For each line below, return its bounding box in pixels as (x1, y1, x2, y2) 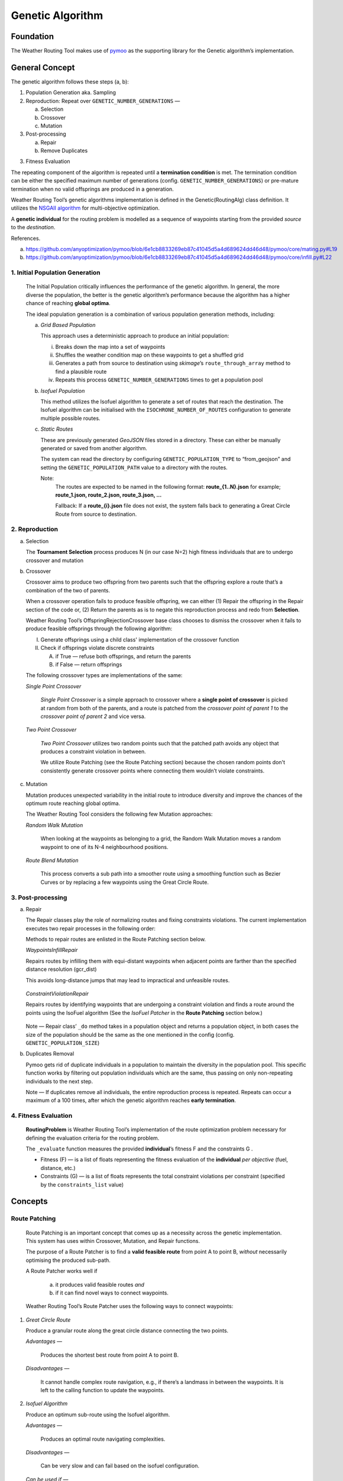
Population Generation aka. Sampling (25, 89, 117, 96)
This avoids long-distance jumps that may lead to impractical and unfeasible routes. (25, 976, 230, 983)
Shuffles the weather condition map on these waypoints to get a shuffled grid (55, 351, 244, 358)
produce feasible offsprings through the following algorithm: (25, 625, 173, 632)
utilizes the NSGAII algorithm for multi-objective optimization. (11, 204, 160, 211)
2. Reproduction (11, 525, 59, 533)
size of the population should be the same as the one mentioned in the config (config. (25, 1031, 235, 1038)
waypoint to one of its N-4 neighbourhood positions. (40, 843, 169, 850)
